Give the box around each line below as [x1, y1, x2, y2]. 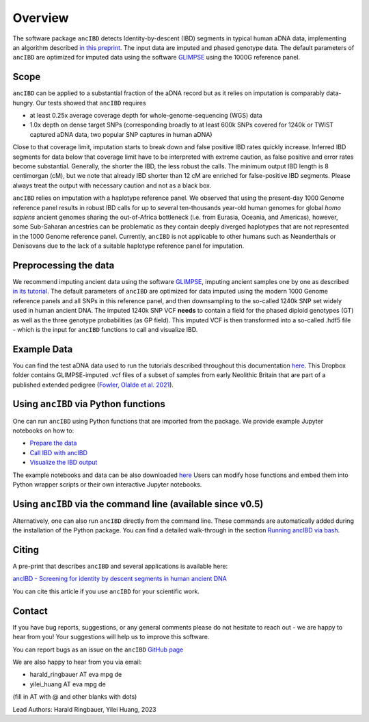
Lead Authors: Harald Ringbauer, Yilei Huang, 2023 [12, 705, 156, 713]
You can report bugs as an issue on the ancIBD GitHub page [12, 645, 184, 654]
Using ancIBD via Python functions [12, 398, 165, 410]
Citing [12, 544, 39, 556]
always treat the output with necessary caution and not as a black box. [12, 181, 212, 190]
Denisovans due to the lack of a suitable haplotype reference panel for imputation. [12, 242, 245, 250]
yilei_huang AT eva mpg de [29, 680, 106, 688]
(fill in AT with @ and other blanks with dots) [12, 693, 137, 701]
